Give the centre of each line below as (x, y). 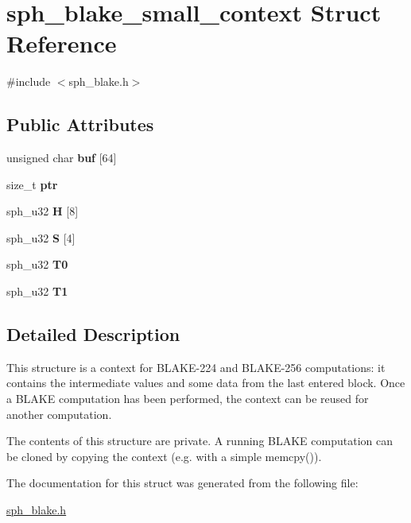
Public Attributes (80, 124)
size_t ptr (32, 184)
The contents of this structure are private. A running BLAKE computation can (200, 441)
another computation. (59, 414)
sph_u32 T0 (37, 264)
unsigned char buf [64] (62, 158)
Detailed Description (93, 334)
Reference (62, 43)
